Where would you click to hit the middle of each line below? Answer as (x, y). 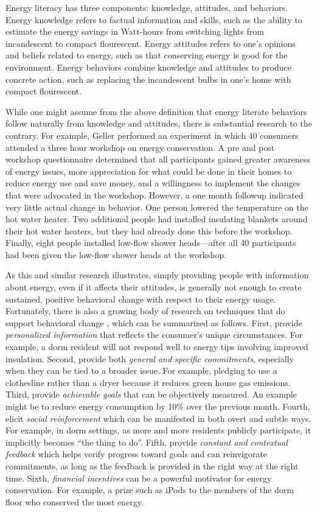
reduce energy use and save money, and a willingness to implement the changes (153, 183)
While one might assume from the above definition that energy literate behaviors (156, 111)
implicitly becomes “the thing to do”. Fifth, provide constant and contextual (147, 442)
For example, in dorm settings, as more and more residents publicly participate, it (158, 430)
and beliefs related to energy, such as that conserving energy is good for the (147, 55)
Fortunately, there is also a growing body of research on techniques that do (145, 311)
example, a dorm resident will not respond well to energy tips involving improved (157, 347)
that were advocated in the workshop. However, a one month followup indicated (155, 195)
